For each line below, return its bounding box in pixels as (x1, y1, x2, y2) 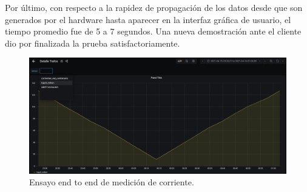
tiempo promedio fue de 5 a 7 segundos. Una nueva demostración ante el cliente (5, 25, 302, 38)
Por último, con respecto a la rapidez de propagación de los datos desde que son (5, 1, 303, 13)
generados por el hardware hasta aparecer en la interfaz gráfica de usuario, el (5, 13, 291, 25)
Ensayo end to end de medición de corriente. (29, 176, 194, 188)
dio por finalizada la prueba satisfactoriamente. (5, 36, 180, 49)
